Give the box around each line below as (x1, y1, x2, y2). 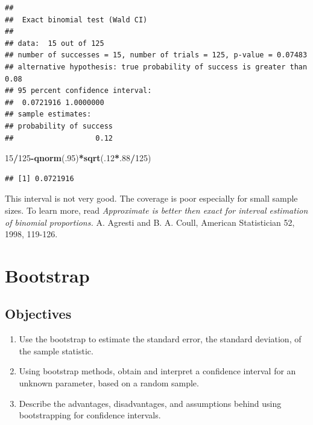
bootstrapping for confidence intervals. (19, 409, 161, 421)
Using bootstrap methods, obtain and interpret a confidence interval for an (19, 365, 296, 377)
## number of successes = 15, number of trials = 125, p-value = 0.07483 (5, 51, 308, 60)
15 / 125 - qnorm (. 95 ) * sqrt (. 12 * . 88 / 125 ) (5, 152, 151, 164)
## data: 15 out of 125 (5, 39, 104, 48)
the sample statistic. (19, 344, 93, 357)
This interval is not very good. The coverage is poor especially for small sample (5, 192, 298, 205)
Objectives (5, 304, 72, 323)
